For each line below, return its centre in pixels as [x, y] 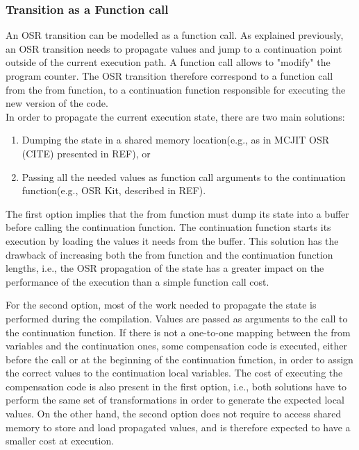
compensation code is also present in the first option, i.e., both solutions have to [176, 386]
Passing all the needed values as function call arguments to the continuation [184, 176]
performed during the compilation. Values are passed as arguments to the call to [177, 318]
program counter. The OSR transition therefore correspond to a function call [169, 76]
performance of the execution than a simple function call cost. [137, 281]
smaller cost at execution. [60, 441]
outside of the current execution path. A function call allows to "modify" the [168, 62]
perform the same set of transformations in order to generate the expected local [175, 400]
